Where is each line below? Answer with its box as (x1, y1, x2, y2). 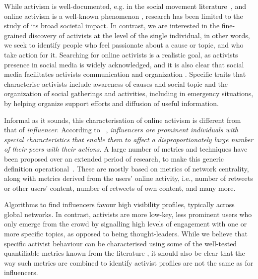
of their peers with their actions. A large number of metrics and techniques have (4, 144, 248, 154)
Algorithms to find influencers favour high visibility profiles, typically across (4, 199, 235, 210)
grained (4, 30, 27, 40)
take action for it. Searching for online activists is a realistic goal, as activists (4, 49, 238, 59)
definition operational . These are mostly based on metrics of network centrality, (4, 163, 249, 173)
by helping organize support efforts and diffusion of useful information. (4, 98, 219, 108)
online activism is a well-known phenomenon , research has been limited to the (4, 10, 243, 21)
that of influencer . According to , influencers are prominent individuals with (4, 124, 238, 135)
